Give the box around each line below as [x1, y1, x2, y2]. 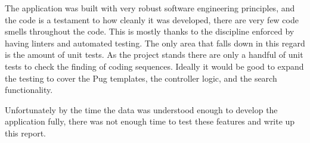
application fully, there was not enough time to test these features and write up [5, 115, 295, 128]
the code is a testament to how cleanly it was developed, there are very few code [5, 13, 299, 26]
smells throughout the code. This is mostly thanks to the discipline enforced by [5, 25, 294, 38]
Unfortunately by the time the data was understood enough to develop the [5, 103, 278, 116]
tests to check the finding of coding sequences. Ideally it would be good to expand [5, 60, 304, 72]
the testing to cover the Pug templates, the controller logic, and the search [5, 71, 277, 84]
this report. [5, 126, 46, 139]
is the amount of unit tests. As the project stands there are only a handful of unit [5, 48, 303, 61]
